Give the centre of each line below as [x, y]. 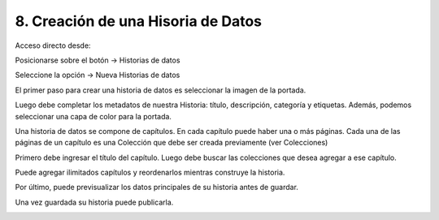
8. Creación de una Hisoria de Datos [139, 21]
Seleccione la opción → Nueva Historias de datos [98, 75]
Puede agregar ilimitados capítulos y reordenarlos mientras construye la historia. [150, 173]
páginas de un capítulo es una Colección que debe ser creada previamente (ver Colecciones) [172, 143]
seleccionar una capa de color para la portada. [93, 116]
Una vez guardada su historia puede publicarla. [94, 202]
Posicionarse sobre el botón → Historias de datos [98, 60]
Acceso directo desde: [53, 45]
